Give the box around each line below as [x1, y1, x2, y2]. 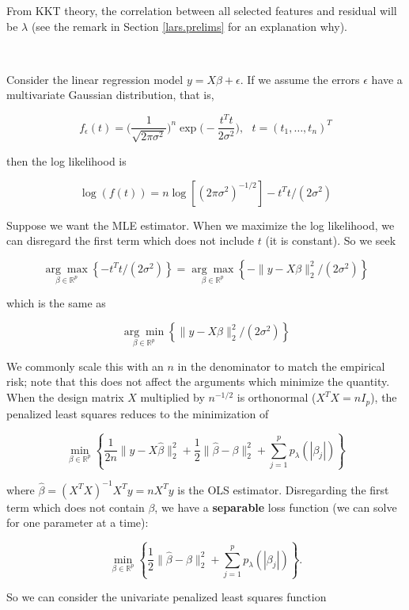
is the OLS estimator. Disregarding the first [177, 481, 389, 498]
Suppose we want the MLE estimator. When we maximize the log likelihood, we [6, 216, 395, 233]
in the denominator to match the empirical [177, 357, 385, 374]
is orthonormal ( [237, 389, 316, 406]
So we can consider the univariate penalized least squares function [6, 589, 327, 605]
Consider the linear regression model [6, 71, 184, 87]
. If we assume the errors [240, 71, 360, 87]
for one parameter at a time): [6, 514, 149, 531]
